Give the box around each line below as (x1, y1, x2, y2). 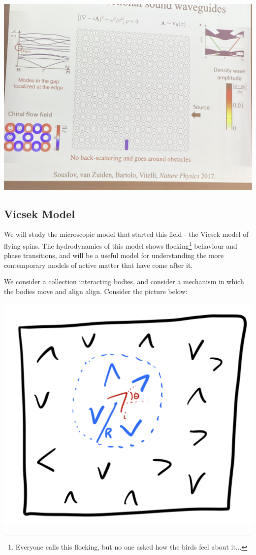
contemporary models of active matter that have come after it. (4, 259, 193, 270)
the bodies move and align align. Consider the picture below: (4, 286, 188, 296)
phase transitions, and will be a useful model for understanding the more (4, 250, 224, 260)
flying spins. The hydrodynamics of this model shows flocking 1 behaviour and (4, 239, 237, 251)
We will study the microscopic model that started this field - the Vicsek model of (4, 229, 249, 239)
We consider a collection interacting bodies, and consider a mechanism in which (4, 276, 244, 287)
